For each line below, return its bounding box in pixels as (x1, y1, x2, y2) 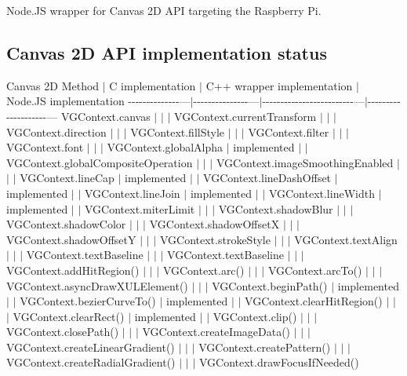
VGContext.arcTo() (267, 261, 362, 278)
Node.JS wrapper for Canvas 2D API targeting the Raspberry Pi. (6, 2, 322, 18)
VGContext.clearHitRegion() (245, 293, 383, 309)
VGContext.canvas (60, 108, 151, 124)
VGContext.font (6, 139, 84, 155)
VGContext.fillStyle (130, 123, 225, 140)
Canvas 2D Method (6, 77, 100, 93)
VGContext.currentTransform (174, 108, 317, 124)
